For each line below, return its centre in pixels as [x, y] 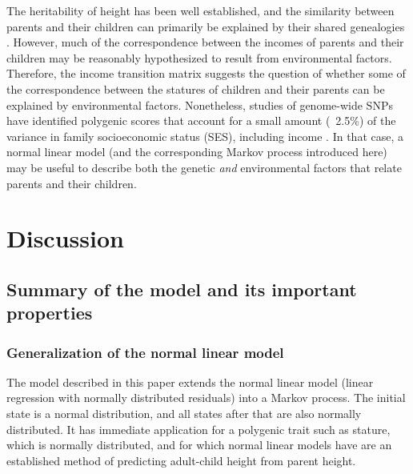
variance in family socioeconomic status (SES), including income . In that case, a [205, 136]
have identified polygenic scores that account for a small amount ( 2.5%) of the [201, 121]
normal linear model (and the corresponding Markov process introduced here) [197, 152]
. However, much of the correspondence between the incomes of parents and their [205, 42]
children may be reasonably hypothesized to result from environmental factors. [199, 57]
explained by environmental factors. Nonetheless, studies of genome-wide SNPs [200, 104]
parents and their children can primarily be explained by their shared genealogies [206, 26]
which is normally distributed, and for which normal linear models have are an [199, 445]
